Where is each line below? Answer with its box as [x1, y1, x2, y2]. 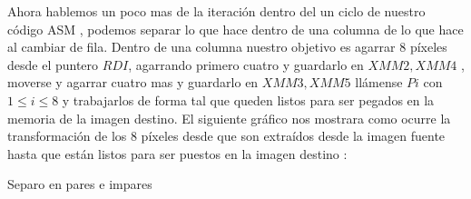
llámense [355, 73, 403, 92]
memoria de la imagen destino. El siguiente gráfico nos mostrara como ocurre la [7, 108, 451, 127]
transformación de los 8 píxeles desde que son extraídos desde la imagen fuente [7, 126, 446, 145]
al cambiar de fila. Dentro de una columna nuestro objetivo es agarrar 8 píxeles [7, 37, 447, 56]
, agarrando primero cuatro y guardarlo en [128, 55, 364, 74]
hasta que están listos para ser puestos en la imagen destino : [7, 144, 348, 163]
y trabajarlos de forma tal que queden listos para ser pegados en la [62, 90, 435, 109]
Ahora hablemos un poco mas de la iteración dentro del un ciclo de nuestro [7, 2, 426, 20]
